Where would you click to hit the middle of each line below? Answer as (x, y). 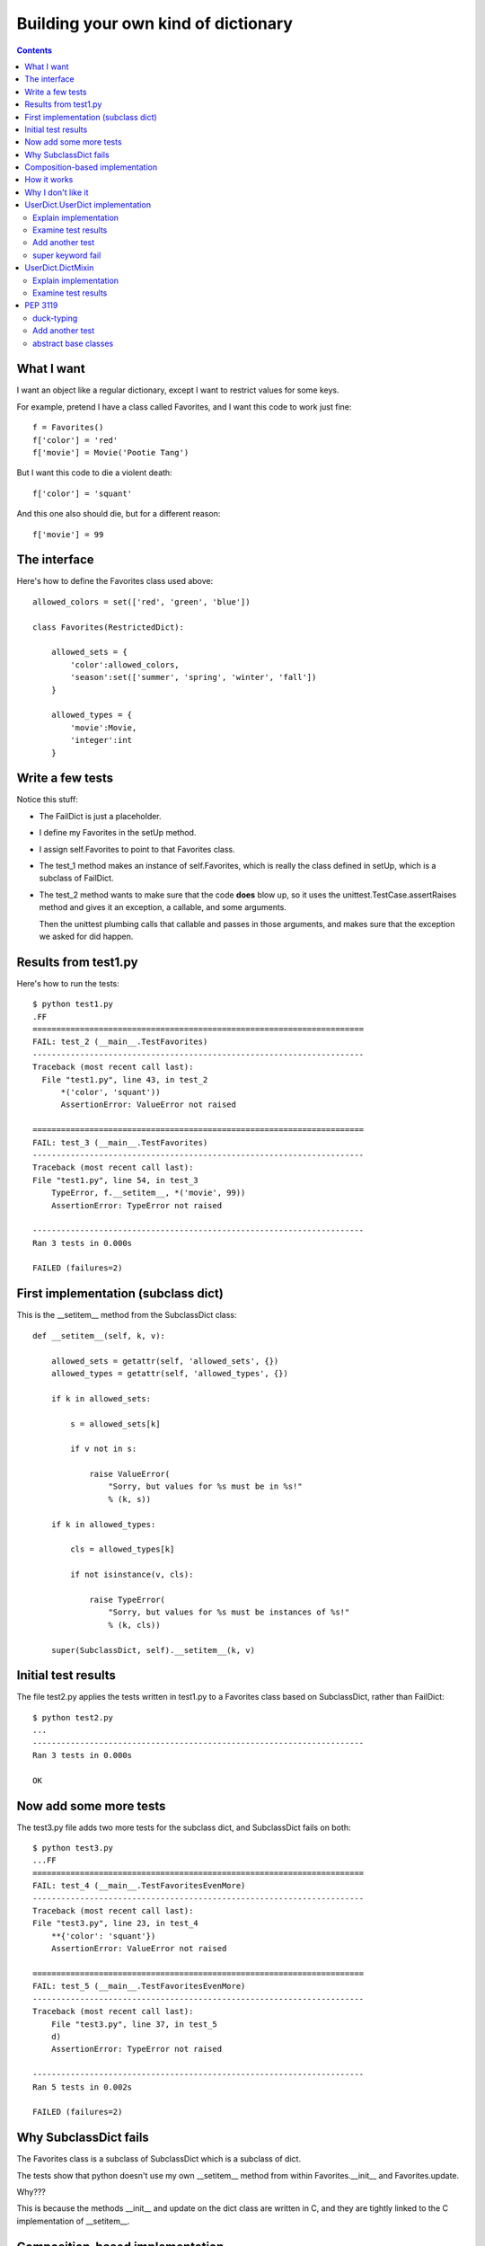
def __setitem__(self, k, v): (99, 1335)
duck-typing (55, 318)
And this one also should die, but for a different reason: (119, 514)
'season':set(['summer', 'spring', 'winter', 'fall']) (194, 677)
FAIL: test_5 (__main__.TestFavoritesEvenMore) (139, 1986)
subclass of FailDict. (76, 878)
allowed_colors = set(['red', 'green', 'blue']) (141, 601)
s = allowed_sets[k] (115, 1424)
